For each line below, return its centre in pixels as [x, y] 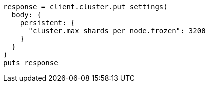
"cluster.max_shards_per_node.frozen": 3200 [117, 31]
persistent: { [48, 23]
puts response [31, 63]
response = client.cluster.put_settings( [86, 7]
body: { [26, 15]
